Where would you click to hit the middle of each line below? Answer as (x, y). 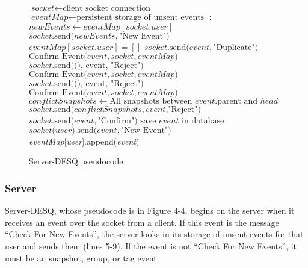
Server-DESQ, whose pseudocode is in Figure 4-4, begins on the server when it (150, 210)
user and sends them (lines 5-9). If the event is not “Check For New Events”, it (151, 245)
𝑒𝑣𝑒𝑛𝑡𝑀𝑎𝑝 (50, 17)
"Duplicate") (236, 47)
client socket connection (107, 8)
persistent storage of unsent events (140, 17)
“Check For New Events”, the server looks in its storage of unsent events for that (154, 234)
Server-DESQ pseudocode (76, 161)
